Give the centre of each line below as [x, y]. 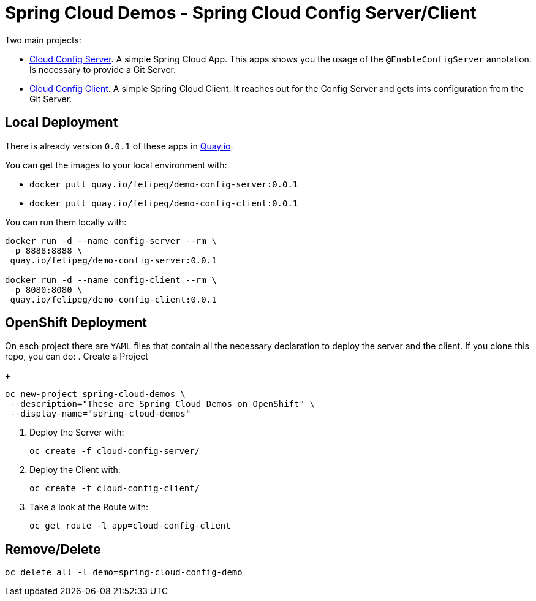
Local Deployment [62, 123]
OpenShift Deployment [76, 323]
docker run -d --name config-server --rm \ [111, 240]
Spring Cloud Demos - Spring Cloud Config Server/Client [241, 13]
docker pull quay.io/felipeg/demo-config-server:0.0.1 [164, 184]
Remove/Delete [53, 549]
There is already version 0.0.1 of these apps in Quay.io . [119, 146]
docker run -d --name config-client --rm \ [111, 280]
